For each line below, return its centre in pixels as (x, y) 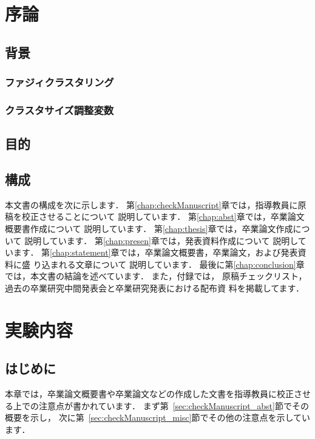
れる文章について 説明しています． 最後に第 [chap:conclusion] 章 (181, 264)
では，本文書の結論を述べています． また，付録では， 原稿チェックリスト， (156, 276)
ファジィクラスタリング (59, 82)
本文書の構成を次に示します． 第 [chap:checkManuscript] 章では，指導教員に (151, 204)
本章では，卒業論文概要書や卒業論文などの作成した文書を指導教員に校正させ (158, 394)
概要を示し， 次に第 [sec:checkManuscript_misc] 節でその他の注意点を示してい (158, 417)
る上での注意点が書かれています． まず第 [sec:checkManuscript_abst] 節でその (157, 405)
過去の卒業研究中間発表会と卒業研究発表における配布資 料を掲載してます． (154, 288)
